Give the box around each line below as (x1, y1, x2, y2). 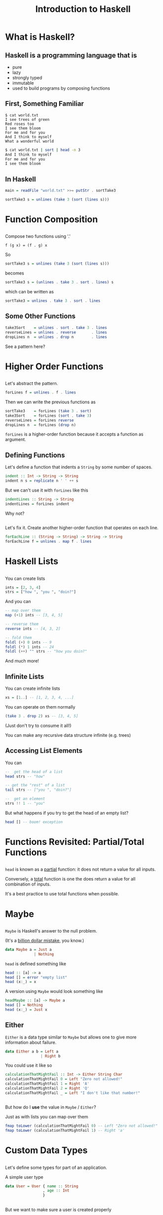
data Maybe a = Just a (5, 947, 52, 952)
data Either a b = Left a (5, 1049, 58, 1054)
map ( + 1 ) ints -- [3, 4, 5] (5, 613, 63, 618)
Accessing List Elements (5, 747, 82, 755)
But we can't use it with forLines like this (5, 487, 88, 494)
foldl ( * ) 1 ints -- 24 (5, 644, 54, 650)
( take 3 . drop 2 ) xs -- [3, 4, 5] (5, 714, 79, 718)
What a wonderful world (5, 139, 54, 144)
